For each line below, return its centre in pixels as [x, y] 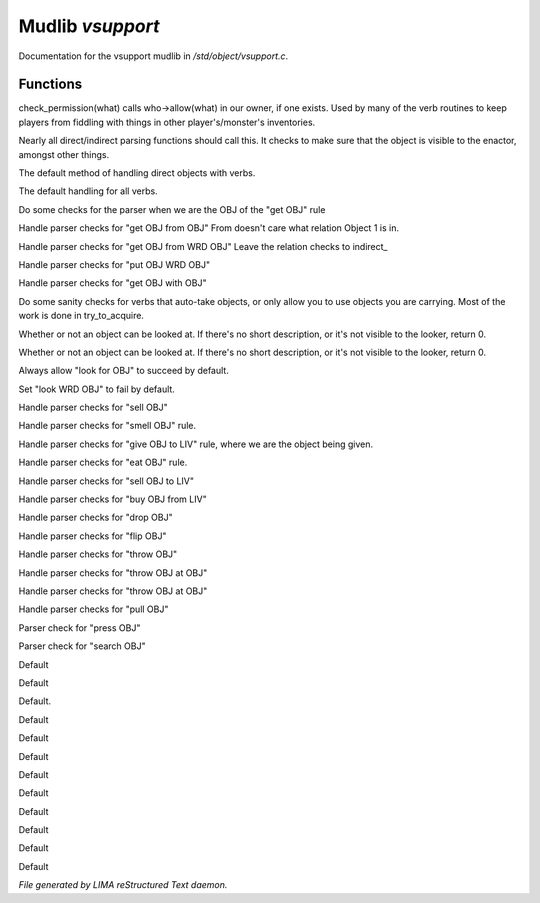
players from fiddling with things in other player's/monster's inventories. [167, 122]
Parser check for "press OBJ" [79, 627]
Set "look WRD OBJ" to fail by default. [96, 389]
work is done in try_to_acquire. [81, 316]
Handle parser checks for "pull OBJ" [93, 609]
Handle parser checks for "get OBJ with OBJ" [112, 283]
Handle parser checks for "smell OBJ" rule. [107, 426]
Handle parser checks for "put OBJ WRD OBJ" [114, 264]
